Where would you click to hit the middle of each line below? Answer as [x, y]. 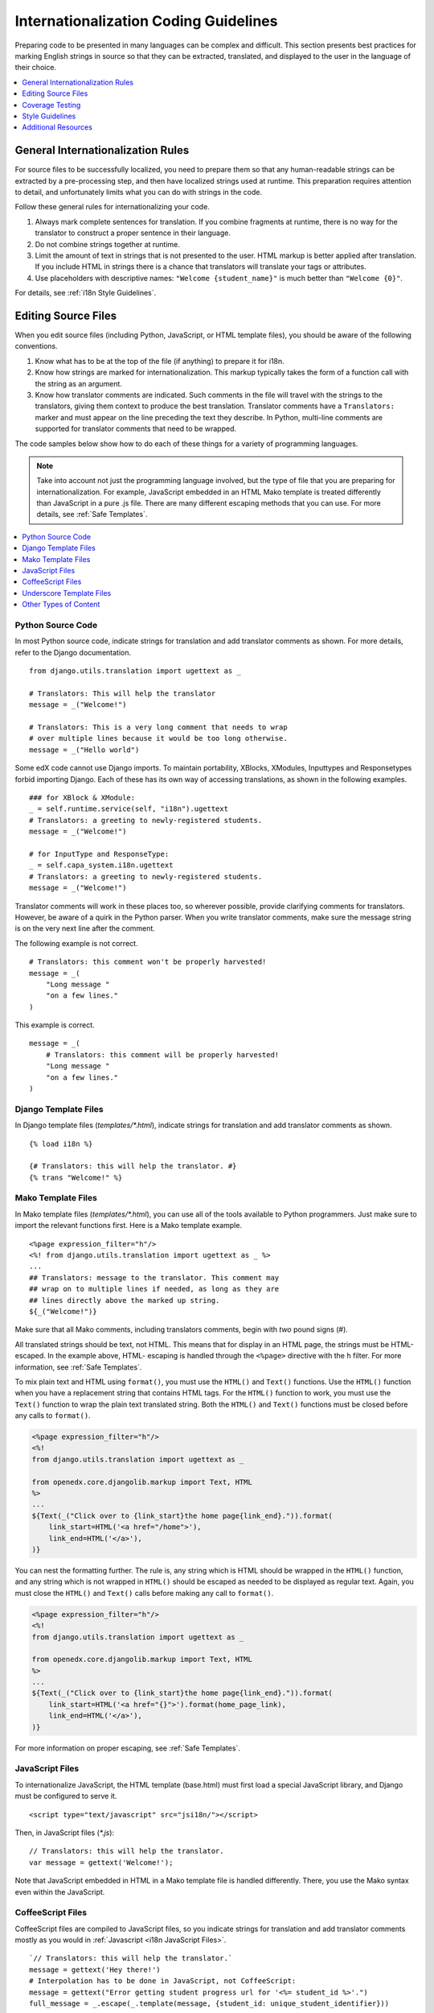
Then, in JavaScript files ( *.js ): [65, 1833]
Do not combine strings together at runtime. [108, 244]
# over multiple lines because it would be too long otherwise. [159, 738]
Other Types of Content [61, 605]
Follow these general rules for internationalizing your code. [113, 207]
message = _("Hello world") [84, 750]
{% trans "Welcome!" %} [76, 1177]
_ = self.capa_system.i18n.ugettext [101, 865]
